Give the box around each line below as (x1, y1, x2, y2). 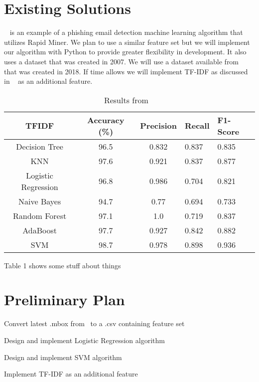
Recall (184, 120, 210, 132)
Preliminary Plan (4, 289, 125, 310)
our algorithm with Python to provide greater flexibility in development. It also (4, 46, 247, 57)
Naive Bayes (18, 195, 61, 207)
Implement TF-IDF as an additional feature (4, 369, 138, 379)
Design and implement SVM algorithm (4, 352, 122, 362)
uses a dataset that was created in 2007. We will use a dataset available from (4, 56, 239, 66)
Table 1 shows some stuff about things (4, 260, 121, 270)
